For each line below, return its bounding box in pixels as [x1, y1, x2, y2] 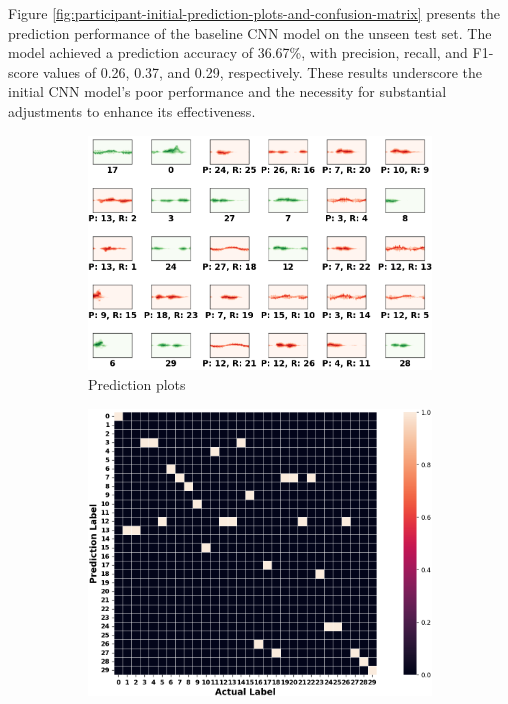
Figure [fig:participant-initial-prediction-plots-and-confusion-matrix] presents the [8, 3, 500, 23]
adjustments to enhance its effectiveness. [8, 100, 256, 121]
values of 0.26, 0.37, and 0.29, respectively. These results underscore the [43, 61, 482, 82]
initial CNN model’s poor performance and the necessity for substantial [8, 81, 447, 102]
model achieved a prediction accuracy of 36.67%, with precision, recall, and [8, 42, 468, 63]
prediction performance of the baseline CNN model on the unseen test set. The [8, 22, 492, 43]
